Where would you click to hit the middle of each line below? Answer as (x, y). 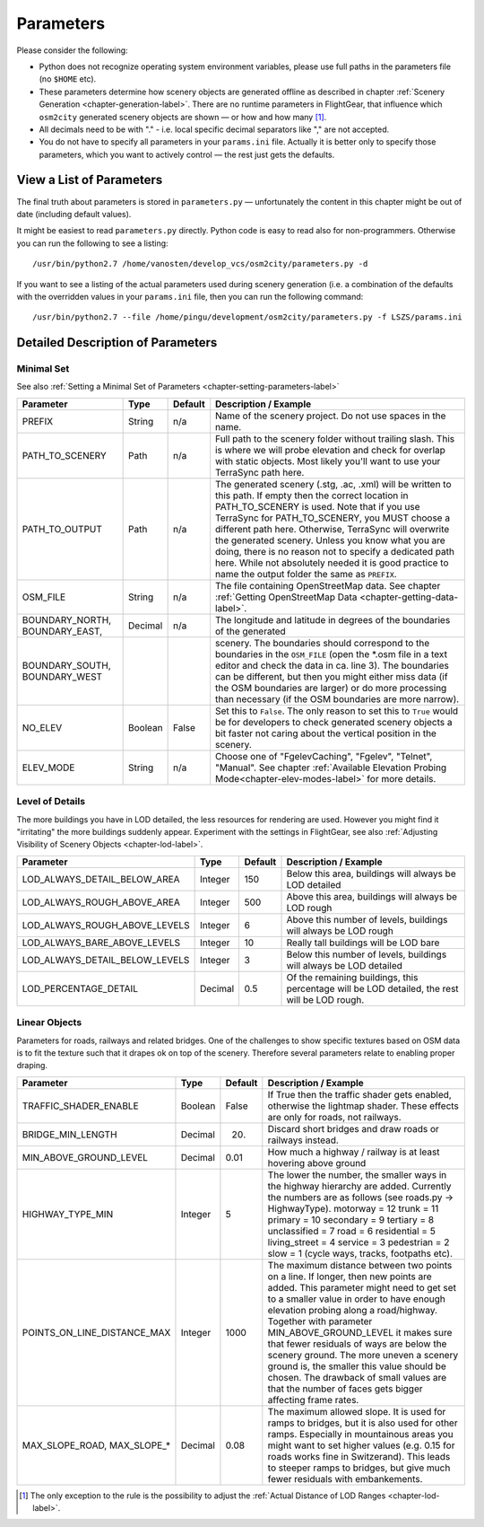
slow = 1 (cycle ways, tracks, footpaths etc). (360, 1253)
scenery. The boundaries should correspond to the (323, 643)
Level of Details (51, 802)
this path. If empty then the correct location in (312, 496)
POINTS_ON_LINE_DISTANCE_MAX (96, 1332)
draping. (32, 1066)
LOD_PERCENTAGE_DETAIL (80, 988)
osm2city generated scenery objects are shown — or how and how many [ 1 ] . (183, 117)
